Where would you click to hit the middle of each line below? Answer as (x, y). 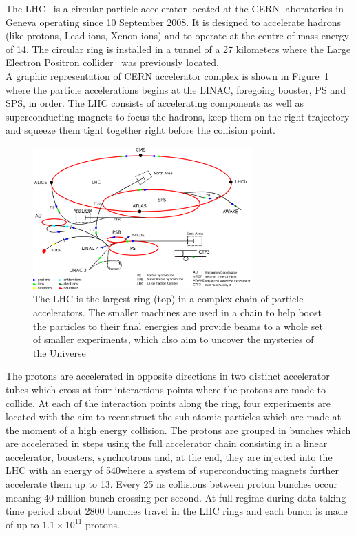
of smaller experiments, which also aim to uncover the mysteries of (174, 339)
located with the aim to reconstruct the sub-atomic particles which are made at (174, 416)
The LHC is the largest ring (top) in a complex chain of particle (168, 299)
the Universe (60, 352)
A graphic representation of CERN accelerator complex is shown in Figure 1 (167, 75)
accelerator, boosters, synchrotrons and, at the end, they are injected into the (169, 456)
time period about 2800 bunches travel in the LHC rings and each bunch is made (177, 511)
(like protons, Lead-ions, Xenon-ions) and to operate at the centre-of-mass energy (177, 35)
